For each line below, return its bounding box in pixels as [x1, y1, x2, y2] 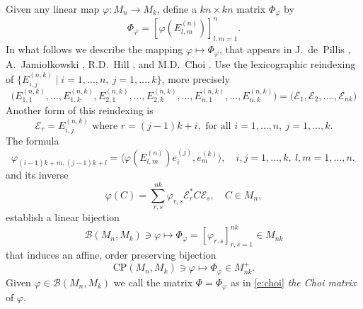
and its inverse [6, 167, 69, 182]
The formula [6, 133, 59, 148]
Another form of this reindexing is [6, 103, 154, 118]
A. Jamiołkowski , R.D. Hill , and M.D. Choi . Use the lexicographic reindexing [6, 57, 356, 72]
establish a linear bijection [6, 210, 120, 225]
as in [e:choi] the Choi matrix [230, 274, 357, 289]
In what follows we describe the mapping [6, 41, 183, 56]
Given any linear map [6, 1, 100, 16]
